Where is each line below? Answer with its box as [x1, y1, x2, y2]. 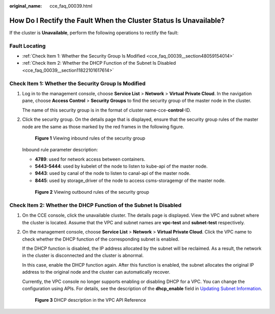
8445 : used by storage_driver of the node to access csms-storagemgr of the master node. [35, 177, 226, 184]
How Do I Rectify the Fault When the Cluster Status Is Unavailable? [9, 16, 225, 25]
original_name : [9, 3, 42, 9]
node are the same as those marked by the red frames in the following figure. [22, 123, 184, 129]
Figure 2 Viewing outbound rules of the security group [35, 189, 150, 195]
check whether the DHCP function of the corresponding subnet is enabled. [22, 236, 179, 242]
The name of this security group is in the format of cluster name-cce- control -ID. [22, 107, 191, 113]
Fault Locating [9, 42, 46, 49]
